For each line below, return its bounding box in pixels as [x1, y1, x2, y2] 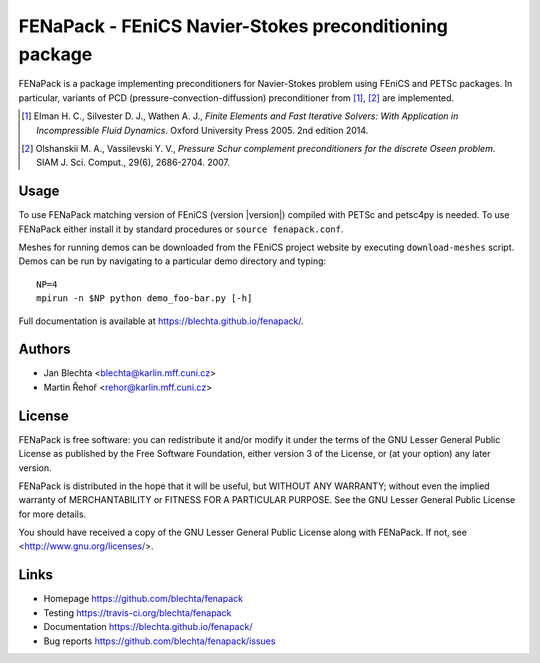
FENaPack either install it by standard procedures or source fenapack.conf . [18, 223, 344, 235]
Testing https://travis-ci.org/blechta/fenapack [43, 606, 232, 619]
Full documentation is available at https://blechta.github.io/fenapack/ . [18, 315, 304, 327]
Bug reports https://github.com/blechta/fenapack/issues [43, 635, 276, 647]
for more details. [18, 508, 87, 520]
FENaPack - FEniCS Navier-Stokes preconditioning [18, 15, 449, 37]
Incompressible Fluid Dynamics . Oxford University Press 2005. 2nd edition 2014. [36, 124, 369, 136]
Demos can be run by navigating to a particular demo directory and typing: [18, 255, 327, 267]
